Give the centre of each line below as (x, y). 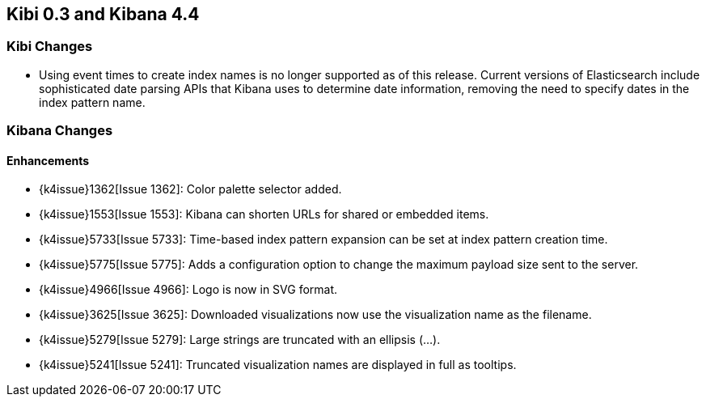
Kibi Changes (50, 47)
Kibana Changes (60, 131)
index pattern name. (92, 102)
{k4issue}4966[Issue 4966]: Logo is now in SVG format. (188, 290)
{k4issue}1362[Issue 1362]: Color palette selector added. (190, 189)
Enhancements (48, 160)
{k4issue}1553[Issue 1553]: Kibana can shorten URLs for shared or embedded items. (264, 214)
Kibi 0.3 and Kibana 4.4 (103, 14)
